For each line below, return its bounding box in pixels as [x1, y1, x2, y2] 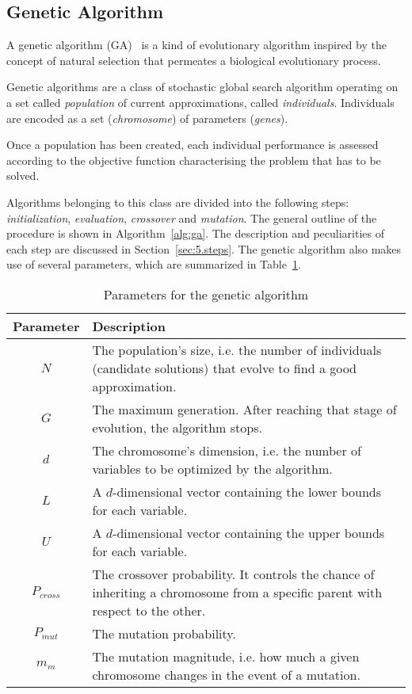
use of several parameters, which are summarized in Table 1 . [6, 256, 301, 273]
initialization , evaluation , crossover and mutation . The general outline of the [6, 209, 377, 226]
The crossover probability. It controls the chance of [92, 564, 375, 583]
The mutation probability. [92, 623, 236, 643]
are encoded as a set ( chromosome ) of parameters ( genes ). [6, 109, 288, 126]
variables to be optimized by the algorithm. [92, 459, 333, 478]
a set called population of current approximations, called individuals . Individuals [6, 93, 395, 110]
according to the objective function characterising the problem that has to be [6, 151, 381, 168]
